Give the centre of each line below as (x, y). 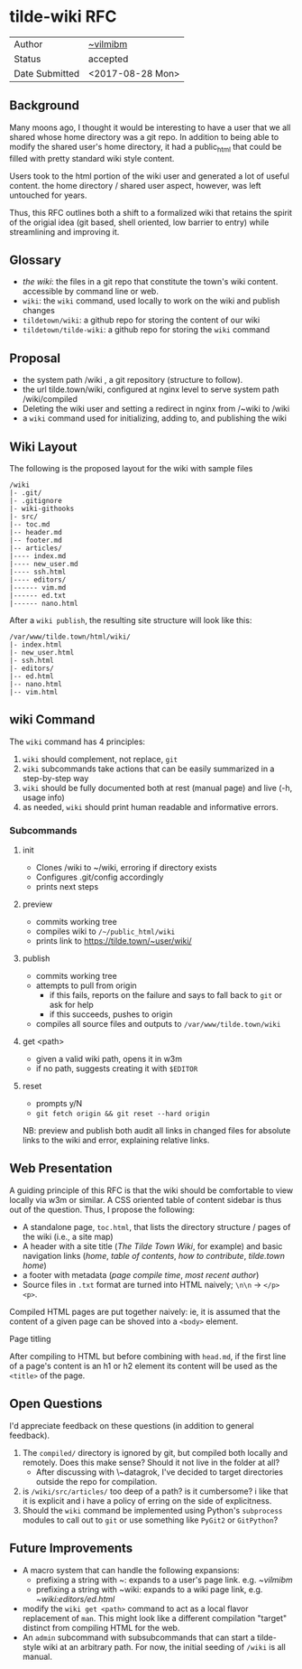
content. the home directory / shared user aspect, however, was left (135, 185)
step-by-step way (55, 778)
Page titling (30, 1338)
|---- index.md (38, 556)
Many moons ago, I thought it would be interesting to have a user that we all (150, 127)
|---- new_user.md (44, 564)
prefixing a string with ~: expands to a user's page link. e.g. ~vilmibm (164, 1580)
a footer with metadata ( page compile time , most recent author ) (141, 1274)
